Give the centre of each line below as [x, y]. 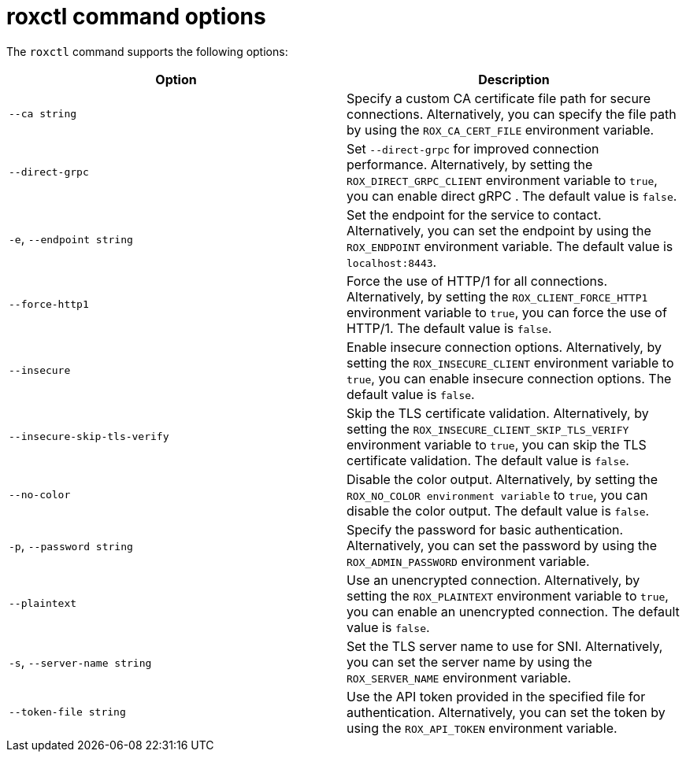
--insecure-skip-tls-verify [89, 437]
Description [514, 79]
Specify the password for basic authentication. [485, 529]
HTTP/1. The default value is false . [449, 328]
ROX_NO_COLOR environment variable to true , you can [497, 495]
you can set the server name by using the [469, 662]
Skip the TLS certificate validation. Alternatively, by [498, 413]
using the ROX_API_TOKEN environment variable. [482, 728]
